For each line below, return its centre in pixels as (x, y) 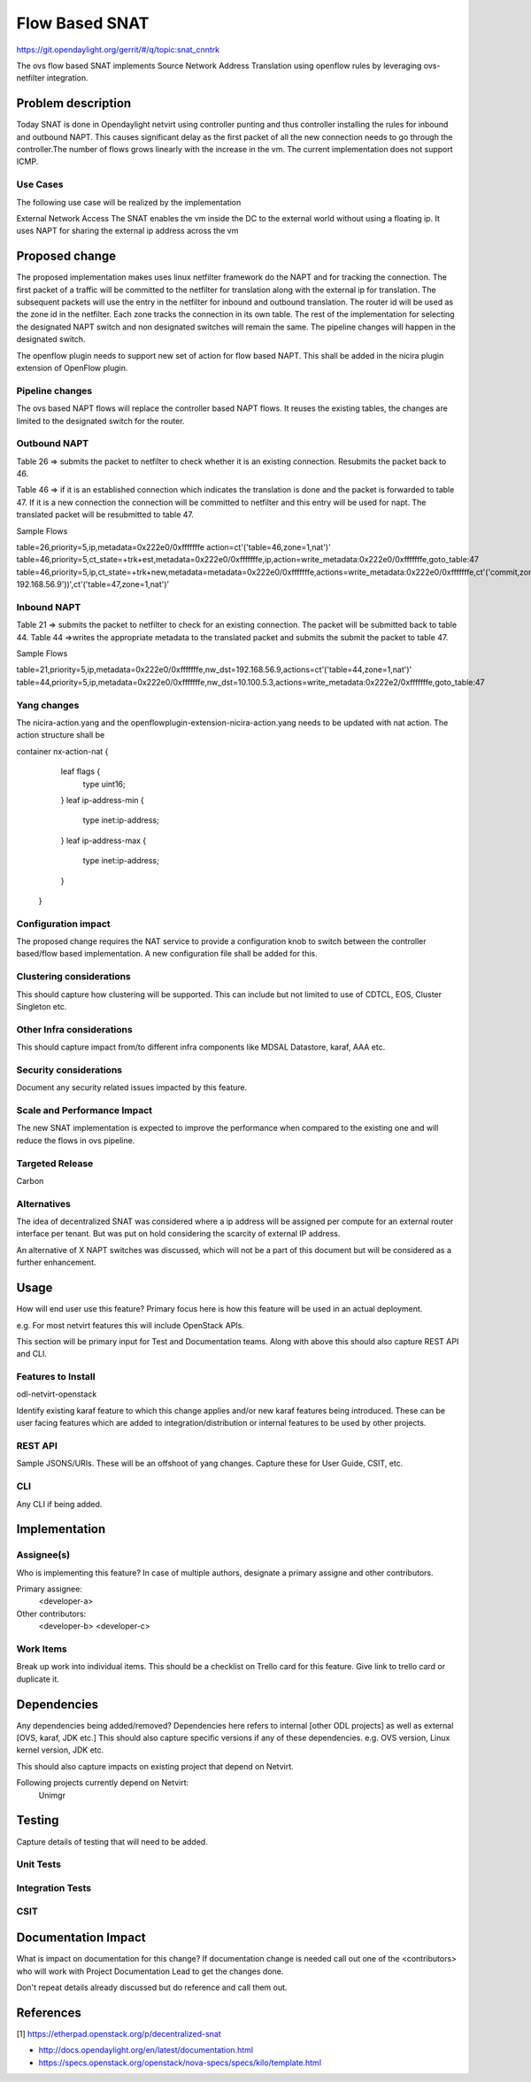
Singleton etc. (42, 1006)
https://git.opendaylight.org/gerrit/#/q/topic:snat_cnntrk (118, 50)
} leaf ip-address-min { (103, 800)
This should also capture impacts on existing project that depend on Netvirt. (155, 1766)
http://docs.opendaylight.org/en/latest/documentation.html (146, 2050)
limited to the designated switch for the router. (100, 421)
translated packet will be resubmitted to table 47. (105, 515)
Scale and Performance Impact (85, 1111)
